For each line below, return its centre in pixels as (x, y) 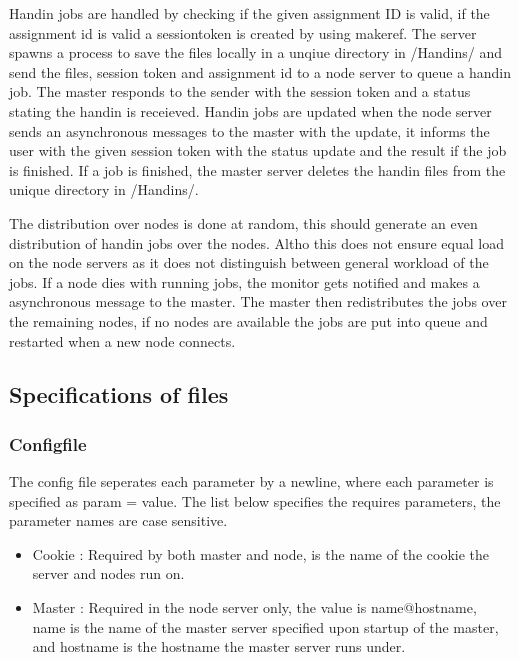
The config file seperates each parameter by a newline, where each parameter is (251, 481)
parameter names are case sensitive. (118, 520)
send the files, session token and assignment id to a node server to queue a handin (260, 71)
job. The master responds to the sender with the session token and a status (240, 91)
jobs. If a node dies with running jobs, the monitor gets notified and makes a (244, 281)
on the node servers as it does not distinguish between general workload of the (249, 262)
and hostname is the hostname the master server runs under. (219, 646)
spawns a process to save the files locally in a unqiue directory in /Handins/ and (255, 52)
